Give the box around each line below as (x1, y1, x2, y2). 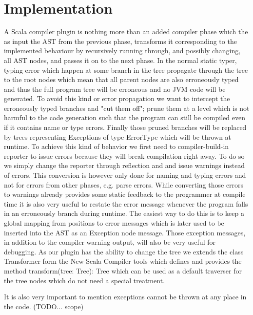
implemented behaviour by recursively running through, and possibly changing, (4, 45, 241, 56)
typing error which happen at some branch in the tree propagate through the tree (4, 64, 248, 75)
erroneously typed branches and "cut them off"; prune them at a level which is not (4, 103, 250, 113)
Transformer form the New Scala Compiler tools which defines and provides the (4, 256, 242, 266)
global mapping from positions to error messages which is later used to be (4, 218, 224, 228)
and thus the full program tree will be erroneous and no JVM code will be (4, 84, 226, 94)
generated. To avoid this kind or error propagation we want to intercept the (4, 93, 230, 104)
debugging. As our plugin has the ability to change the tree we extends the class (4, 246, 244, 256)
